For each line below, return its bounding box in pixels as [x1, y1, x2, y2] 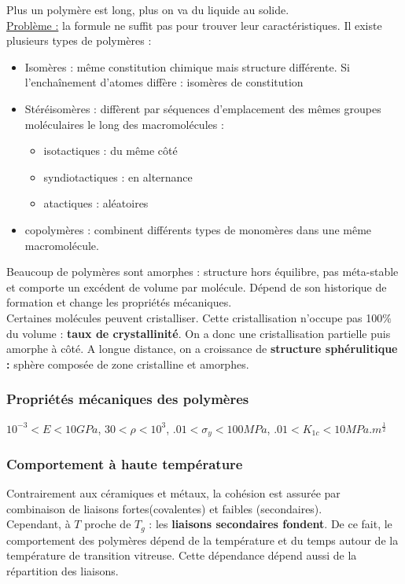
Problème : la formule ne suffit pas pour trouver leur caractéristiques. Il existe [6, 17, 382, 33]
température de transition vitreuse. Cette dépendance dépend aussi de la [6, 547, 357, 564]
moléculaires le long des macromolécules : [24, 116, 224, 132]
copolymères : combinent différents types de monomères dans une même [24, 221, 372, 237]
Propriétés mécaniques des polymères [6, 389, 249, 409]
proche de [84, 516, 131, 532]
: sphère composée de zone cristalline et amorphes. [6, 355, 249, 372]
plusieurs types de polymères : [6, 32, 152, 49]
